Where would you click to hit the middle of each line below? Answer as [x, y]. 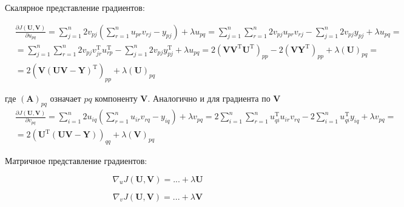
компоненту [116, 98]
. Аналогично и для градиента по [209, 98]
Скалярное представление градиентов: [75, 7]
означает [66, 98]
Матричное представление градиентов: [76, 160]
